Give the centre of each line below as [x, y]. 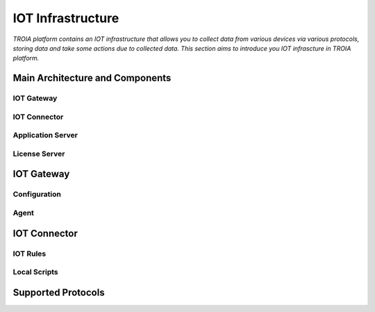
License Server [39, 154]
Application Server [45, 136]
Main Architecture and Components [92, 78]
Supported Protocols [59, 292]
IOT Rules [30, 254]
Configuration [37, 195]
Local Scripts [35, 272]
